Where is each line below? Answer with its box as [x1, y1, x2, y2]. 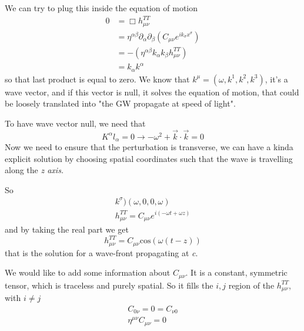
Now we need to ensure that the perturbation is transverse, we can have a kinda [5, 141, 293, 153]
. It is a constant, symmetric [185, 266, 288, 279]
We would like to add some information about [5, 266, 171, 279]
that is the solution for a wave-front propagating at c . [5, 246, 198, 259]
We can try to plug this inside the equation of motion [5, 2, 198, 14]
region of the [228, 279, 275, 291]
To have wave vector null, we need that [5, 117, 146, 129]
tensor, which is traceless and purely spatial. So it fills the [5, 279, 213, 291]
